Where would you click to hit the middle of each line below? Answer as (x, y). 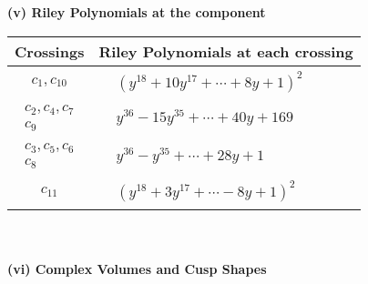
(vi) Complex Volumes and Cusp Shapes (137, 268)
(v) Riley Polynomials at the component (137, 12)
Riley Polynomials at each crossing (226, 51)
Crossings (50, 51)
